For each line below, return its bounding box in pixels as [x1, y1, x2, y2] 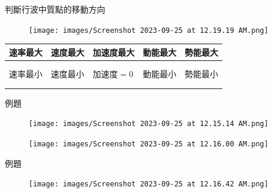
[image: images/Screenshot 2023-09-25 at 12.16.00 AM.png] [29, 139, 268, 148]
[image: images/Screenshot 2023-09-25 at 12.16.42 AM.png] [29, 180, 268, 189]
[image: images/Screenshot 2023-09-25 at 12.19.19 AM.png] [29, 26, 268, 35]
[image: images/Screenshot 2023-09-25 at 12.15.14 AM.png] [29, 120, 268, 128]
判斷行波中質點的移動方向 [5, 3, 105, 15]
